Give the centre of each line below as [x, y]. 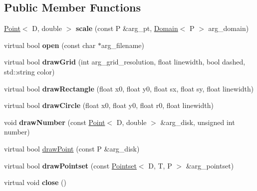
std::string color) [29, 71]
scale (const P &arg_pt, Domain [127, 28]
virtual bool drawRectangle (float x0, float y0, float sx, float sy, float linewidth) [129, 88]
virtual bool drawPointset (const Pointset [70, 165]
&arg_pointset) [210, 165]
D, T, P [160, 165]
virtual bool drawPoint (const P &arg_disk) [72, 148]
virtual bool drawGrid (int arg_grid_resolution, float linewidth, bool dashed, [125, 62]
